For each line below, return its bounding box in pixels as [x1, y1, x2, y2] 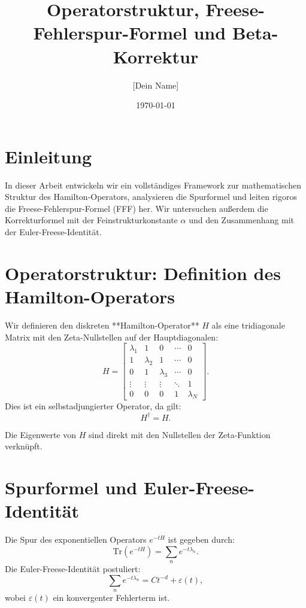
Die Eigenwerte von [5, 428, 77, 440]
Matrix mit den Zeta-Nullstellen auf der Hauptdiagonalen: [5, 330, 219, 343]
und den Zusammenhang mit [189, 214, 294, 226]
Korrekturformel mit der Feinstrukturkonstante [5, 214, 178, 226]
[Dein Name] [132, 78, 179, 91]
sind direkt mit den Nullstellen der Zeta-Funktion [89, 428, 271, 440]
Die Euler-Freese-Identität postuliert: [5, 563, 141, 575]
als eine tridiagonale [211, 318, 285, 331]
